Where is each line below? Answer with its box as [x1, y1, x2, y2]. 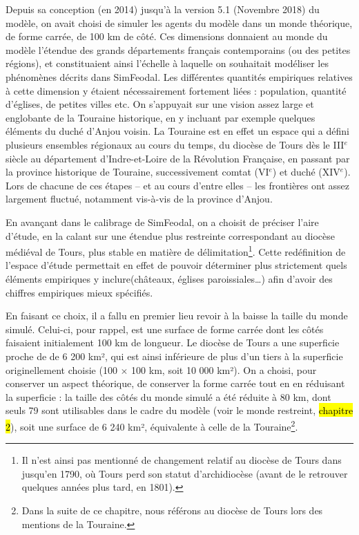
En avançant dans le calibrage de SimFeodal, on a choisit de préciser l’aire [6, 214, 319, 229]
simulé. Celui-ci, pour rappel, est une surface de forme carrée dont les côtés [6, 321, 324, 336]
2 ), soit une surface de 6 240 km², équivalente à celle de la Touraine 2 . [6, 417, 298, 433]
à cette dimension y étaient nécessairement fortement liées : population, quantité [6, 83, 347, 97]
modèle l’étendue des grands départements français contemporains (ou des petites [6, 42, 351, 57]
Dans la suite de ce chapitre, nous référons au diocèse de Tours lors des [21, 503, 323, 517]
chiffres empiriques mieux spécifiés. [6, 285, 153, 299]
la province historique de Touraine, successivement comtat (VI [6, 165, 269, 179]
